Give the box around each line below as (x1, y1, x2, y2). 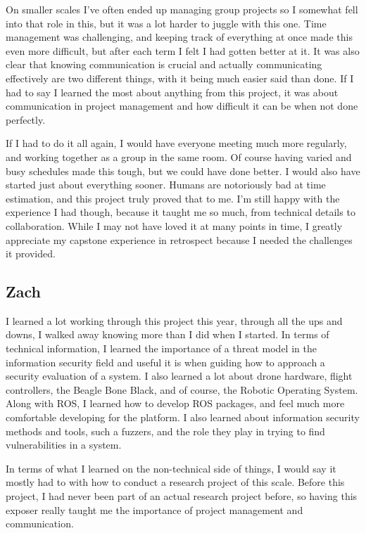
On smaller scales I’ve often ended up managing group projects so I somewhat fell (6, 2, 358, 16)
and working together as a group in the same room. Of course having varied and (6, 149, 352, 164)
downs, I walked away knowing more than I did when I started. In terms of (6, 327, 329, 342)
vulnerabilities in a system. (6, 437, 122, 452)
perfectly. (6, 112, 46, 127)
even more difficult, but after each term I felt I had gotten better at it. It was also (6, 43, 360, 58)
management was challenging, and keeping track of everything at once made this (6, 30, 353, 44)
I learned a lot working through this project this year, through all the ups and (6, 313, 343, 328)
